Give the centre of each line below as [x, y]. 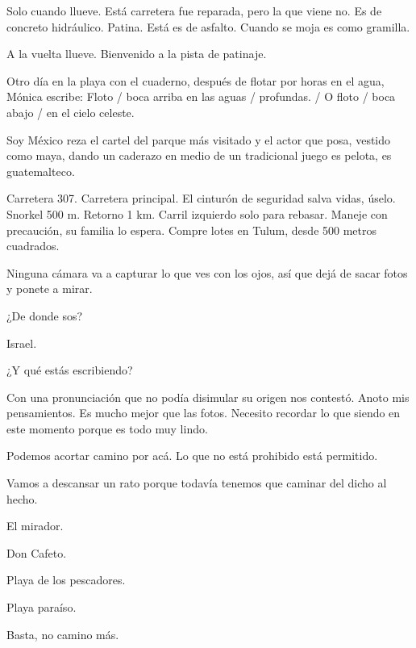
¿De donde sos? [45, 315]
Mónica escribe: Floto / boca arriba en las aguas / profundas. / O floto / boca [201, 96]
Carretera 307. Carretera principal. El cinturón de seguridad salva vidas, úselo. [201, 198]
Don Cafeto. [37, 552]
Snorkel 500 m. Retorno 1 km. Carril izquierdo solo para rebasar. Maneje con [197, 213]
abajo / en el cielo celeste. [71, 112]
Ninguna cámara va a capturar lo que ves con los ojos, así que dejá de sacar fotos [207, 272]
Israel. [22, 343]
